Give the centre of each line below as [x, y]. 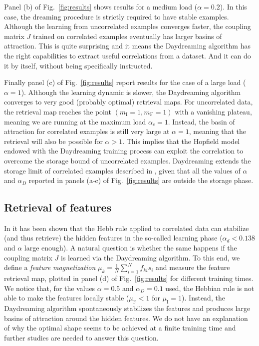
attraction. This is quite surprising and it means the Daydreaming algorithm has [127, 46]
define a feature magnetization [50, 267]
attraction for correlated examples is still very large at [87, 131]
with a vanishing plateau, [213, 111]
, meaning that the [218, 131]
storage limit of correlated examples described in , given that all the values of [122, 170]
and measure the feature [193, 267]
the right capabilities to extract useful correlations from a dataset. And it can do [128, 55]
